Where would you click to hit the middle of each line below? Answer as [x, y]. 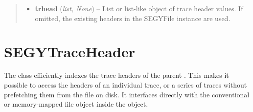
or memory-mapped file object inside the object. [76, 104]
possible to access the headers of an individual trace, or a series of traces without [126, 84]
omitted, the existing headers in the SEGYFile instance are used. [133, 18]
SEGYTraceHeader [69, 52]
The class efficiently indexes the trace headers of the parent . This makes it [116, 75]
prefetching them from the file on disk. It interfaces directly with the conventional [127, 94]
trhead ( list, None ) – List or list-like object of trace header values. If [139, 8]
